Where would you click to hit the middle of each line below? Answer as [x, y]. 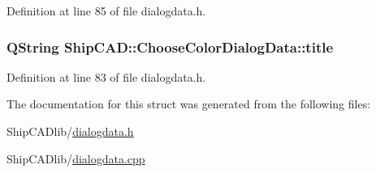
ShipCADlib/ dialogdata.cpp [76, 158]
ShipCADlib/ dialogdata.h [70, 131]
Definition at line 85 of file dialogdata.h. [106, 11]
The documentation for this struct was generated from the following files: [189, 104]
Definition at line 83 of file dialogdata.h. [106, 76]
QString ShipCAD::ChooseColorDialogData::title [170, 46]
